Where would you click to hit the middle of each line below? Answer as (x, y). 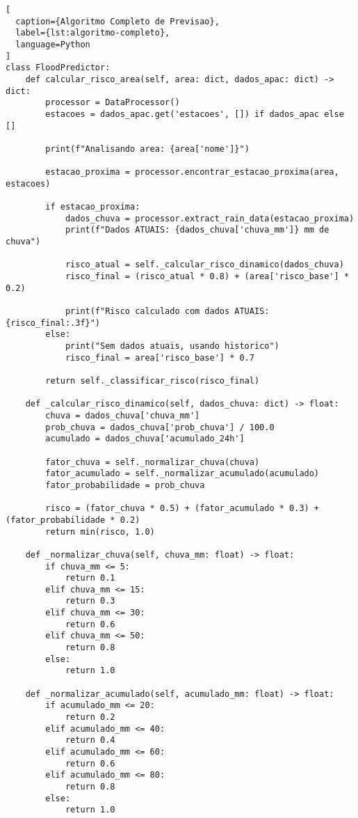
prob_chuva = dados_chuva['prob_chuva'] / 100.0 (160, 427)
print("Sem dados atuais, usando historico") (172, 346)
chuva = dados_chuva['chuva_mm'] (123, 415)
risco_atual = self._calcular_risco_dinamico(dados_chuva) (204, 265)
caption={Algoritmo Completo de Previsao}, (117, 21)
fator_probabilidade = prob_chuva (125, 485)
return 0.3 (90, 601)
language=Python (53, 44)
